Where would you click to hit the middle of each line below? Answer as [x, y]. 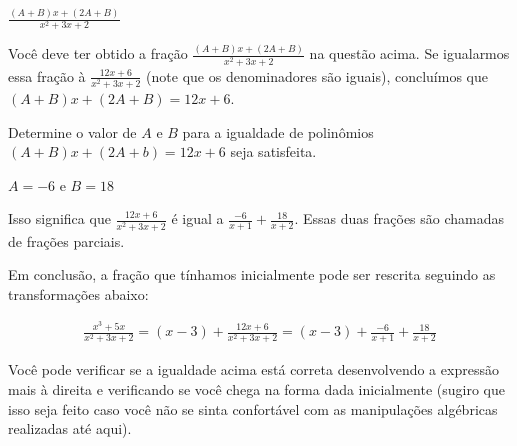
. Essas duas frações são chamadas [399, 218]
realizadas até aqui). [70, 428]
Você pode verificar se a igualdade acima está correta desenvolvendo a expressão [253, 369]
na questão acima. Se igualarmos [409, 53]
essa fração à [47, 75]
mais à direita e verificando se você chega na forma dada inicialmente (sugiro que [256, 388]
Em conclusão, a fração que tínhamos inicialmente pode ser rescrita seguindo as [252, 274]
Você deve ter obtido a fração [98, 53]
